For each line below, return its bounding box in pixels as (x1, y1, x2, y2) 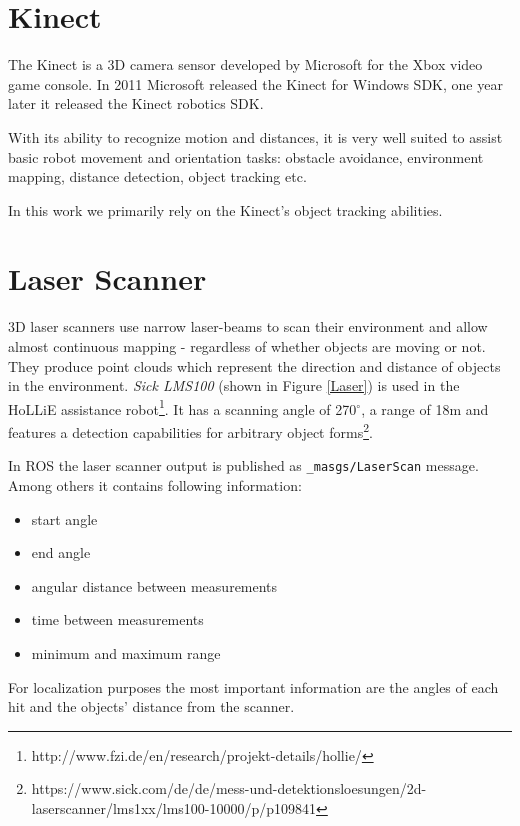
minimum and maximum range (31, 642, 221, 663)
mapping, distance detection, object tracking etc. (8, 166, 307, 187)
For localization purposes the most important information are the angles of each (8, 676, 499, 697)
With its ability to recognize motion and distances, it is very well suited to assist (8, 126, 503, 147)
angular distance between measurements (31, 575, 278, 596)
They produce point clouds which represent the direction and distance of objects (8, 355, 501, 376)
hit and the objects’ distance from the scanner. (8, 696, 295, 717)
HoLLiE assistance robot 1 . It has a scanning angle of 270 (8, 395, 357, 419)
